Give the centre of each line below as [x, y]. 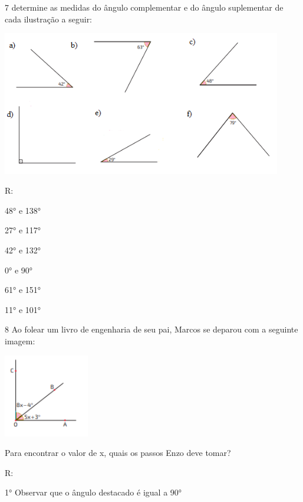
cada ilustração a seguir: [49, 19]
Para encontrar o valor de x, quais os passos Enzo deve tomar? [118, 453]
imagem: [20, 340]
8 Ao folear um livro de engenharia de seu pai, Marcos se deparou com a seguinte [151, 329]
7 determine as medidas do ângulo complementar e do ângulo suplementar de [144, 7]
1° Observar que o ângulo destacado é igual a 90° [93, 492]
